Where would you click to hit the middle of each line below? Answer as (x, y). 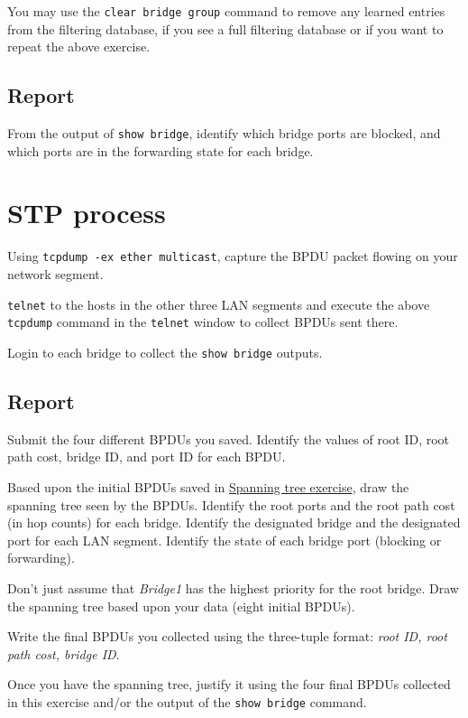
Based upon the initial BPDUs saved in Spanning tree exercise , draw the (208, 487)
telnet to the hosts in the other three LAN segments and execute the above (219, 304)
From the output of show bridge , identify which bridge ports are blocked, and (224, 133)
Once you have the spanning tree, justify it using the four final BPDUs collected (229, 684)
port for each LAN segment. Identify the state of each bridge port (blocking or (225, 540)
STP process (87, 213)
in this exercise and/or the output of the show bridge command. (187, 701)
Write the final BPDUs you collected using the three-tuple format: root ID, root (227, 636)
